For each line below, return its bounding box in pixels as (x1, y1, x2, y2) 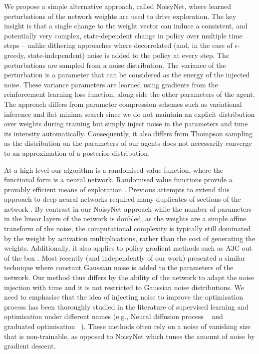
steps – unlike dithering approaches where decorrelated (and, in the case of (4, 40, 233, 50)
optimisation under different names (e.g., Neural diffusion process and (4, 311, 223, 322)
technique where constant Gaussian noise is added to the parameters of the (4, 262, 234, 273)
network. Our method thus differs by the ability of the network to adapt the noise (4, 272, 255, 283)
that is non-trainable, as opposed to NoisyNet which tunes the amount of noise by (4, 331, 255, 341)
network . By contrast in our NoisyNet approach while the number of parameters (4, 203, 252, 214)
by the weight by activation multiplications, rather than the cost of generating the (4, 233, 256, 243)
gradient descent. (4, 341, 56, 351)
